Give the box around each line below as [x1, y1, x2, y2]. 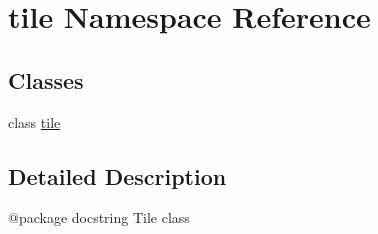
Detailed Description [8, 160, 227, 191]
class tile [8, 111, 61, 132]
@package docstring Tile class [8, 207, 190, 228]
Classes [8, 64, 84, 95]
